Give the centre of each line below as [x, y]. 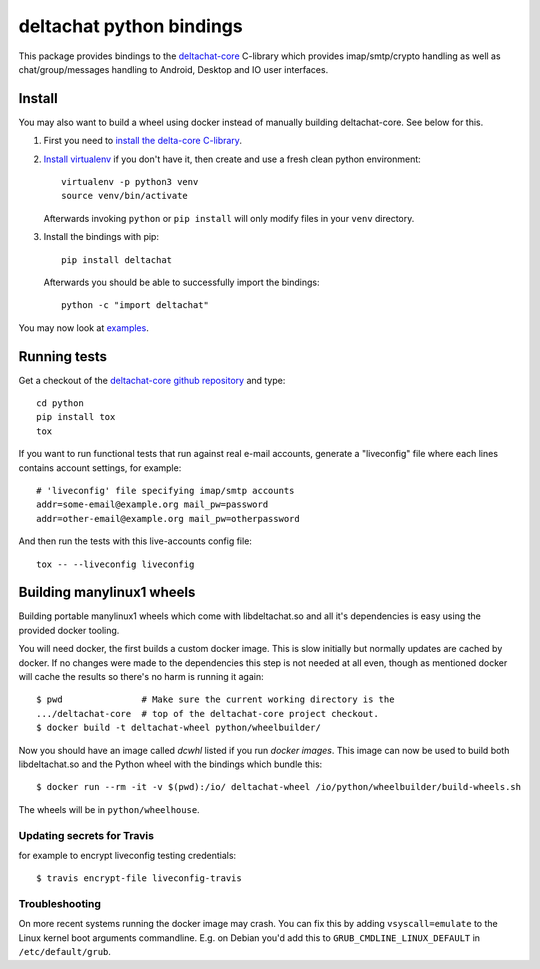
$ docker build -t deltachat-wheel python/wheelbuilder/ [179, 728]
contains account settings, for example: [100, 467]
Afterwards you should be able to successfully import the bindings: [181, 282]
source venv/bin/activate [125, 196]
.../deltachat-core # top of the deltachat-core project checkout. [207, 713]
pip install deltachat [117, 259]
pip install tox [76, 417]
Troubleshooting [60, 904]
